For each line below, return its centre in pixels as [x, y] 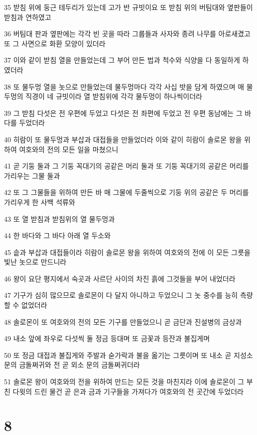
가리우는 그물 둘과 [32, 175]
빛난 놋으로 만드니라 [35, 262]
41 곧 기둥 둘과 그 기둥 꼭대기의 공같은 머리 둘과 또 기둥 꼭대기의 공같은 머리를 [127, 166]
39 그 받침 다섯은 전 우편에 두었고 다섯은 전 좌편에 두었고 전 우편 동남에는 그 [123, 113]
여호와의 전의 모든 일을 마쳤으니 [69, 149]
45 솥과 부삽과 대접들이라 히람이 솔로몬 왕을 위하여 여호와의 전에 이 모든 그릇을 [127, 252]
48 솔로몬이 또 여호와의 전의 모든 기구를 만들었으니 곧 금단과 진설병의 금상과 [123, 321]
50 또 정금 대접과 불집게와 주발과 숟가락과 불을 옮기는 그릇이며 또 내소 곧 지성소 [128, 355]
